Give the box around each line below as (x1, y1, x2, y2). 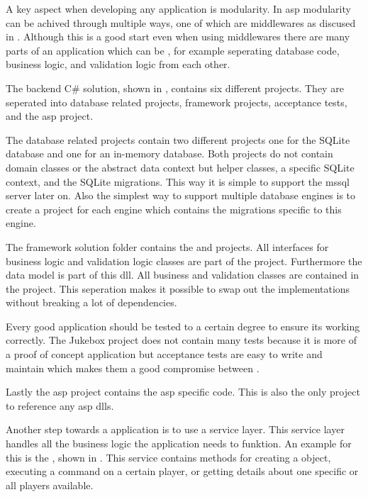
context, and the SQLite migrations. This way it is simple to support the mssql (6, 174, 350, 189)
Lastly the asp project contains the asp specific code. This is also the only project (6, 384, 360, 399)
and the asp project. (6, 108, 94, 123)
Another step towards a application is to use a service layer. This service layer (6, 422, 345, 437)
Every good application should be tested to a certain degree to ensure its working (6, 318, 360, 333)
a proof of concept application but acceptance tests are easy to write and (6, 347, 323, 362)
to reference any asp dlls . (6, 398, 114, 413)
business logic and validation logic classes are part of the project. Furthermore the (6, 253, 362, 268)
